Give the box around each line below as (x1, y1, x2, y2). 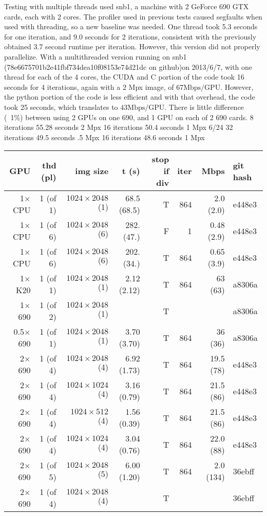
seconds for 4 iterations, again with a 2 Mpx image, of (4, 81, 174, 92)
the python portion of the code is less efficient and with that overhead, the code (4, 91, 255, 102)
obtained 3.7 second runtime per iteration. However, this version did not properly (4, 41, 260, 52)
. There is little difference (164, 101, 244, 112)
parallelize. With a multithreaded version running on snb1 (4, 51, 187, 62)
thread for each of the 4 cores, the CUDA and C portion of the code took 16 (4, 71, 244, 82)
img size (75, 165, 109, 177)
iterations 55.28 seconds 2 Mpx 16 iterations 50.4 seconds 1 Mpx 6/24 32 (4, 122, 233, 132)
